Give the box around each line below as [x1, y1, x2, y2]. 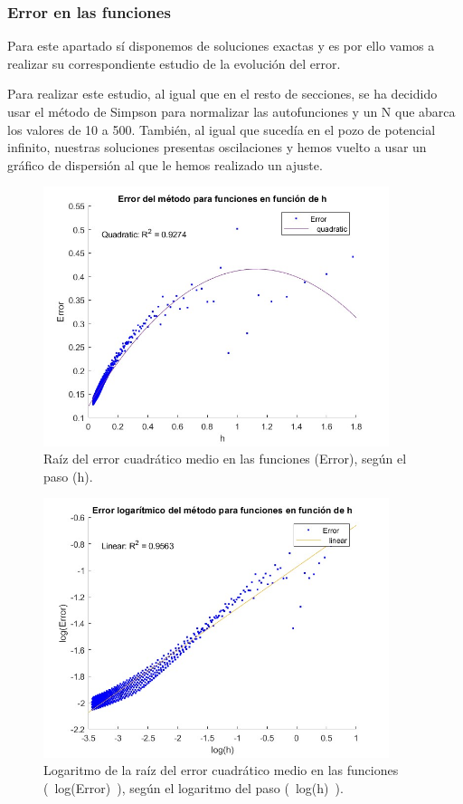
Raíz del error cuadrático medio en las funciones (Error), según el [43, 449, 407, 468]
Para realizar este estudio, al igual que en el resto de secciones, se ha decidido [7, 84, 438, 103]
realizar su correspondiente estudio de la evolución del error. [7, 53, 341, 72]
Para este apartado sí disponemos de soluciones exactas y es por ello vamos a [7, 36, 435, 55]
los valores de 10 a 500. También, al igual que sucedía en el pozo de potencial [7, 120, 436, 139]
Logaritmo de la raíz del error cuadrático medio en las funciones [43, 761, 399, 780]
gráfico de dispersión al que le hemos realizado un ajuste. [7, 155, 323, 174]
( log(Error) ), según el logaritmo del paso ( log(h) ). [43, 778, 344, 797]
